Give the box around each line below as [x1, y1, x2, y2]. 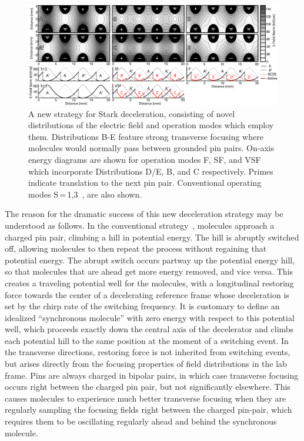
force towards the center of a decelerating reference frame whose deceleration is [5, 288, 289, 300]
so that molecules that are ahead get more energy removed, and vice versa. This [5, 265, 293, 278]
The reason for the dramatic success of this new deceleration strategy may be [5, 208, 283, 220]
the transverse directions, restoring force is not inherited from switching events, [5, 346, 290, 358]
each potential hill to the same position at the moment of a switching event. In [5, 334, 289, 346]
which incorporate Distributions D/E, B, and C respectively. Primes [28, 165, 273, 177]
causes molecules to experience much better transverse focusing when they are [5, 392, 286, 404]
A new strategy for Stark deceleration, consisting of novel [28, 107, 235, 119]
